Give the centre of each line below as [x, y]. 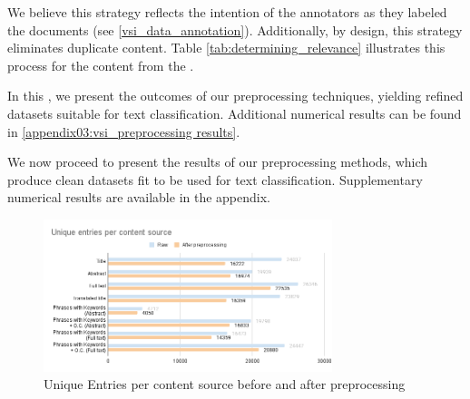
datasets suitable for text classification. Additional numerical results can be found [235, 113]
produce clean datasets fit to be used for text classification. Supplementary [215, 179]
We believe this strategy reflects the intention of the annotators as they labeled [227, 12]
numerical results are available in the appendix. [139, 197]
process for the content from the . [101, 65]
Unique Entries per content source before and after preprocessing [225, 384]
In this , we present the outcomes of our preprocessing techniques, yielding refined [235, 96]
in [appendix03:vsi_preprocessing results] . [124, 131]
